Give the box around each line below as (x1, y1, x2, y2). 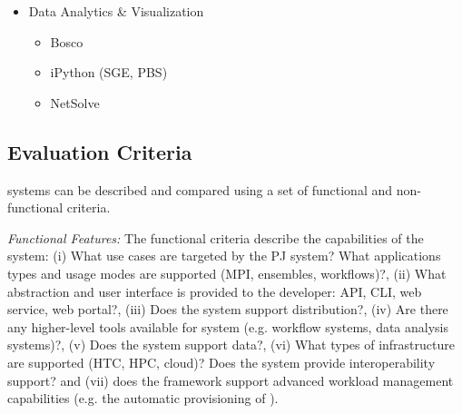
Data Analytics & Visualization (28, 2, 204, 20)
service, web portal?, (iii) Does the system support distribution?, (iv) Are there (7, 300, 448, 319)
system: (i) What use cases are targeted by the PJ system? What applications (7, 246, 441, 265)
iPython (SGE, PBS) (50, 63, 168, 82)
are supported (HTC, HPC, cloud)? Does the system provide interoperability (7, 352, 436, 371)
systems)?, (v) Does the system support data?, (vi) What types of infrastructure (7, 335, 455, 354)
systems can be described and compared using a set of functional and (7, 180, 393, 199)
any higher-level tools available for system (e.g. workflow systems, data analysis (7, 317, 449, 336)
